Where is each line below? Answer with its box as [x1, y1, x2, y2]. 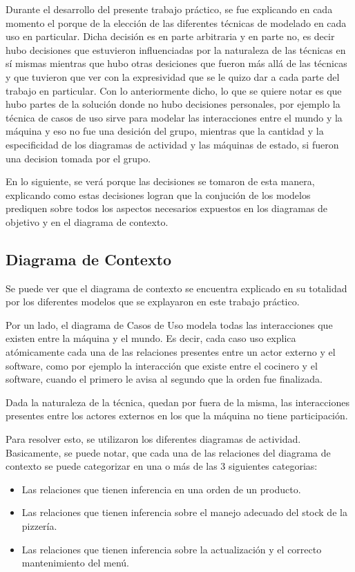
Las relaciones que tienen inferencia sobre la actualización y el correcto [21, 542, 322, 556]
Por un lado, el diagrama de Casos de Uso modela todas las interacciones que [6, 317, 333, 332]
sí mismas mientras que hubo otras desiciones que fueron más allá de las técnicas [6, 56, 347, 70]
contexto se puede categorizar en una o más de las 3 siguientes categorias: [6, 459, 318, 473]
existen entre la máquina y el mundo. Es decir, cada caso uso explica [6, 331, 296, 345]
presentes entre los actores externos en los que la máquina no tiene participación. [6, 408, 348, 423]
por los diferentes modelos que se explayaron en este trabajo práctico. [6, 294, 300, 309]
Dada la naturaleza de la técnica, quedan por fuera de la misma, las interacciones [6, 394, 349, 409]
